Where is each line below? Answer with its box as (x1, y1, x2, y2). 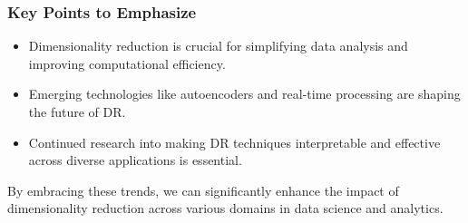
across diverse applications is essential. (28, 150, 242, 170)
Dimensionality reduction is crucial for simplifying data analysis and (28, 36, 408, 55)
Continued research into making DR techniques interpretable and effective (28, 132, 441, 151)
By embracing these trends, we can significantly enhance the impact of (7, 180, 399, 199)
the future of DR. (28, 102, 126, 121)
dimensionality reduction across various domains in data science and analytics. (7, 199, 444, 218)
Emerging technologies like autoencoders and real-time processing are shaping (28, 84, 461, 103)
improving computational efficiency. (28, 53, 226, 73)
